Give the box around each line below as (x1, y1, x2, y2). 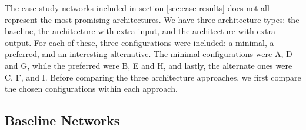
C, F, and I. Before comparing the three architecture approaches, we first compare (5, 71, 301, 83)
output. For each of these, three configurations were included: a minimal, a (5, 36, 274, 48)
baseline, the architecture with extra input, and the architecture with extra (5, 25, 275, 37)
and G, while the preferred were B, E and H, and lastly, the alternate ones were (5, 59, 292, 71)
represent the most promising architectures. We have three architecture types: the (5, 13, 300, 25)
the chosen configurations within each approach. (5, 82, 178, 95)
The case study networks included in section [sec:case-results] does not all (5, 2, 270, 14)
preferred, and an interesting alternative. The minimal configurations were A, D (5, 48, 292, 60)
